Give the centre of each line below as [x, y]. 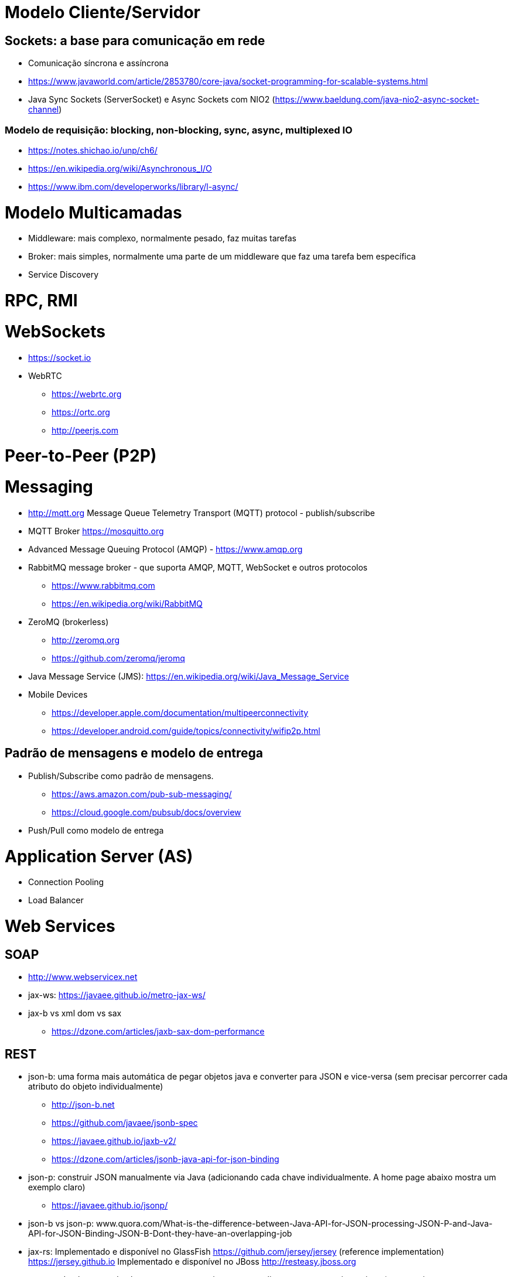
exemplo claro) [57, 1187]
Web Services [60, 926]
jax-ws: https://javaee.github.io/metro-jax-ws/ [117, 995]
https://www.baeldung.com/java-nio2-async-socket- [377, 100]
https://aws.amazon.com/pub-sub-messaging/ [142, 794]
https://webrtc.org [87, 394]
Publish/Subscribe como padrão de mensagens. [121, 776]
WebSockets [55, 331]
